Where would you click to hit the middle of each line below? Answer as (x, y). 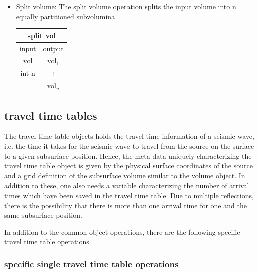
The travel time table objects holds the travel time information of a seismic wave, (129, 136)
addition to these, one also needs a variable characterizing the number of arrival (127, 185)
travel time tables (51, 115)
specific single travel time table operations (91, 264)
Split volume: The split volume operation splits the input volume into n (126, 6)
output (53, 48)
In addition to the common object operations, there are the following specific (122, 232)
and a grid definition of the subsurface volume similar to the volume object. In (125, 175)
